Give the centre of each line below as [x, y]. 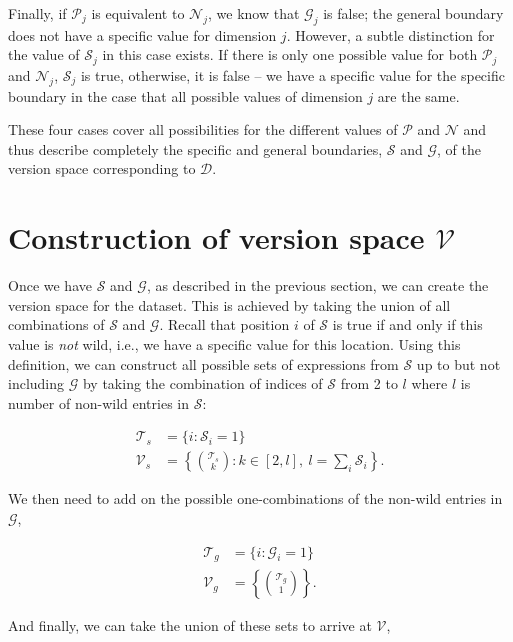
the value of [44, 54]
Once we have [50, 285]
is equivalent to [138, 13]
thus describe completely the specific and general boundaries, [195, 148]
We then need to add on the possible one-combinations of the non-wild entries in [255, 498]
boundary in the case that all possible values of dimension [185, 95]
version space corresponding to [102, 168]
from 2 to [369, 383]
